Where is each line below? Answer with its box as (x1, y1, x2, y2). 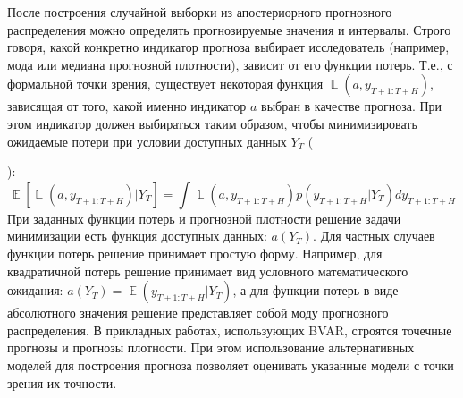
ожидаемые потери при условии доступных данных (7, 131, 287, 150)
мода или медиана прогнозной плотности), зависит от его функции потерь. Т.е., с (7, 55, 453, 73)
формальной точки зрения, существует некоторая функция (7, 74, 324, 93)
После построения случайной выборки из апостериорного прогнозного (7, 3, 392, 21)
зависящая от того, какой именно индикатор (7, 97, 247, 115)
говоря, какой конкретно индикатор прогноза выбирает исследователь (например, (7, 38, 450, 56)
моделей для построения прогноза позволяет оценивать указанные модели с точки (7, 355, 454, 374)
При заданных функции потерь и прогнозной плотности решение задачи (7, 208, 401, 227)
